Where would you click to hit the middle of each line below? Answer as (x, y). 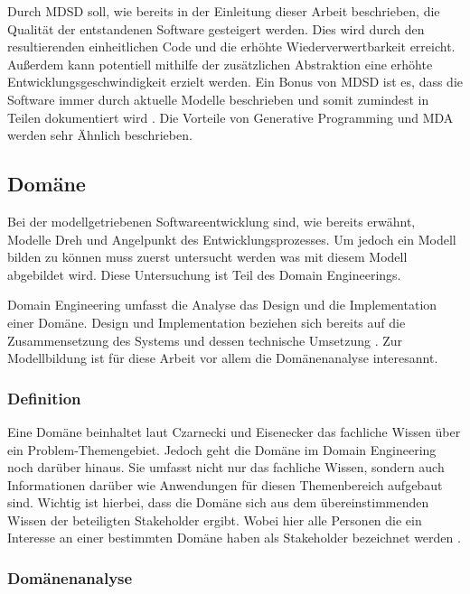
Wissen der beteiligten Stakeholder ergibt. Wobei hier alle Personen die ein (215, 520)
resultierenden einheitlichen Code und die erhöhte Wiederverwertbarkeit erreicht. (231, 46)
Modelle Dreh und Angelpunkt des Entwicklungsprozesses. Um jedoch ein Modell (232, 239)
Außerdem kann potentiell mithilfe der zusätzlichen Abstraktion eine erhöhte (220, 64)
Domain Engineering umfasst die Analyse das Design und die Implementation (222, 305)
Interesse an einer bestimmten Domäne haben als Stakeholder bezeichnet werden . (234, 538)
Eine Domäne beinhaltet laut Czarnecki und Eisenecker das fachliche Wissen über (234, 431)
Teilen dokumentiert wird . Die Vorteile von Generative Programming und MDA (230, 117)
